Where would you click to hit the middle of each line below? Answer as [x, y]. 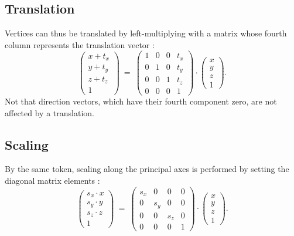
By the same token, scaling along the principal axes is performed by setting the [147, 169]
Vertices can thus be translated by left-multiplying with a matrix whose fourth [146, 33]
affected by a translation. [49, 112]
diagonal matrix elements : [52, 180]
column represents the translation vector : [80, 44]
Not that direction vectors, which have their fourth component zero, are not [141, 101]
